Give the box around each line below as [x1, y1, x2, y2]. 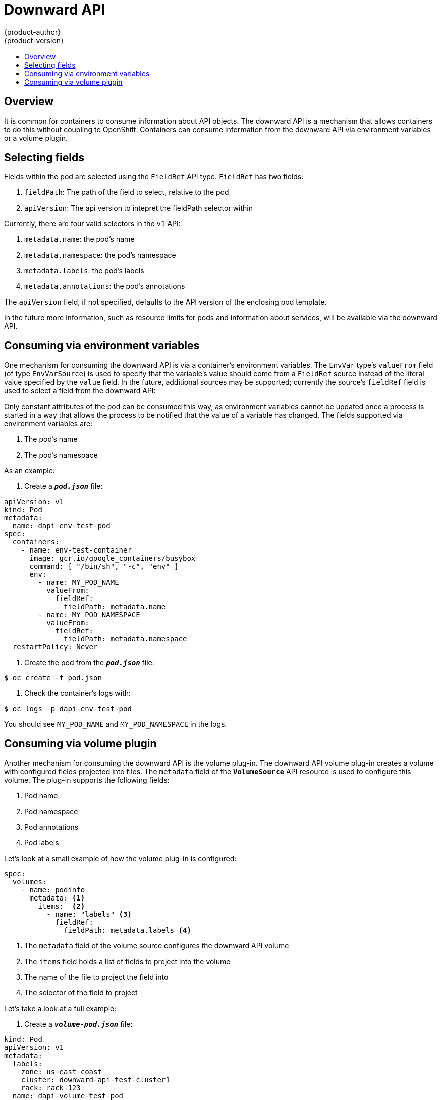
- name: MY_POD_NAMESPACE [38, 611, 140, 619]
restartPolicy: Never [12, 643, 98, 652]
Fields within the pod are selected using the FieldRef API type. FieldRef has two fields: [4, 172, 304, 181]
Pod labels [24, 838, 59, 847]
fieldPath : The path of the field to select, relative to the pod [24, 188, 229, 197]
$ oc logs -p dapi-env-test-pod [4, 705, 132, 713]
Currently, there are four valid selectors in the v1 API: [4, 219, 181, 228]
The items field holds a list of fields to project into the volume [24, 957, 231, 966]
